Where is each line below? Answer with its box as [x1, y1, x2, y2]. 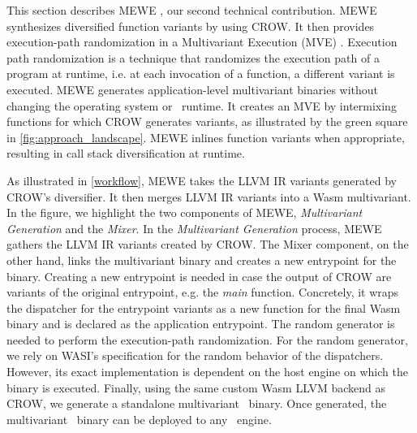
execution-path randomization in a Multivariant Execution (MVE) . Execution [6, 33, 398, 50]
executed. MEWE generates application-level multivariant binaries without [6, 80, 379, 97]
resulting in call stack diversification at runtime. [6, 145, 245, 162]
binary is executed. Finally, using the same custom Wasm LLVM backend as [6, 379, 385, 396]
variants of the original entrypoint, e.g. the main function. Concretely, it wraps [6, 284, 399, 301]
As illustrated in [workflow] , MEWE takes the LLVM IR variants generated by [6, 171, 397, 188]
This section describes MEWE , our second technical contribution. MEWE [6, 2, 377, 18]
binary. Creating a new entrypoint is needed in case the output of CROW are [6, 267, 392, 284]
